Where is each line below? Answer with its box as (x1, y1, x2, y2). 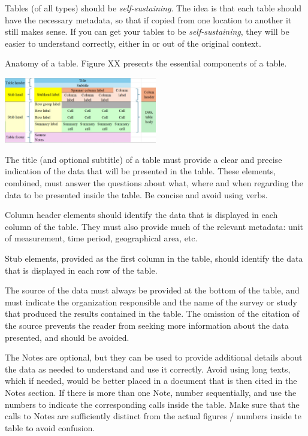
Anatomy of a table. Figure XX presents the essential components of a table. (5, 57, 287, 69)
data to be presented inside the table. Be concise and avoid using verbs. (5, 188, 268, 201)
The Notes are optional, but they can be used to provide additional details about (5, 351, 303, 364)
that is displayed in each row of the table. (5, 264, 158, 276)
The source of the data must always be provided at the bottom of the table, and (5, 284, 300, 296)
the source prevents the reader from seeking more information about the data (5, 319, 289, 331)
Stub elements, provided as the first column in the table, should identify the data (5, 252, 303, 264)
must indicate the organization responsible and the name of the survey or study (5, 295, 297, 308)
